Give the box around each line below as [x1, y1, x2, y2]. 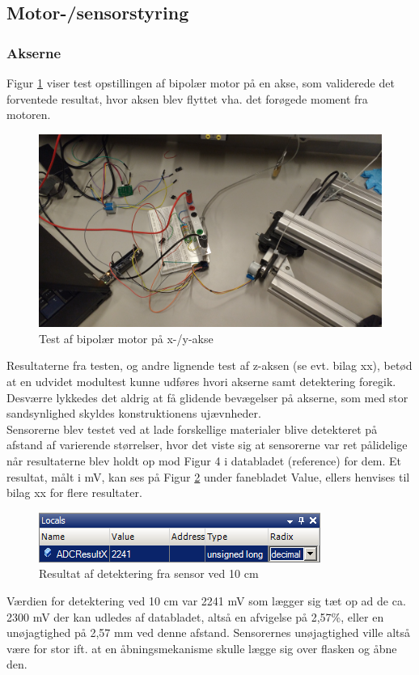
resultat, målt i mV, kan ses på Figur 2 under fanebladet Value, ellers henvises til [6, 468, 410, 485]
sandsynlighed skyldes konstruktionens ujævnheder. [6, 405, 261, 422]
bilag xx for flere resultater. [6, 484, 142, 501]
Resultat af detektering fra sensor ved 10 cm [39, 565, 259, 582]
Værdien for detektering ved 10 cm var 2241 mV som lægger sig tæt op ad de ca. [6, 592, 406, 609]
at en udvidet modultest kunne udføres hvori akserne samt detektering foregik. [6, 373, 396, 390]
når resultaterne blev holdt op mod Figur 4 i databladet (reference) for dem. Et [6, 452, 402, 469]
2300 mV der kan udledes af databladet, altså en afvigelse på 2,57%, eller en [6, 608, 384, 625]
